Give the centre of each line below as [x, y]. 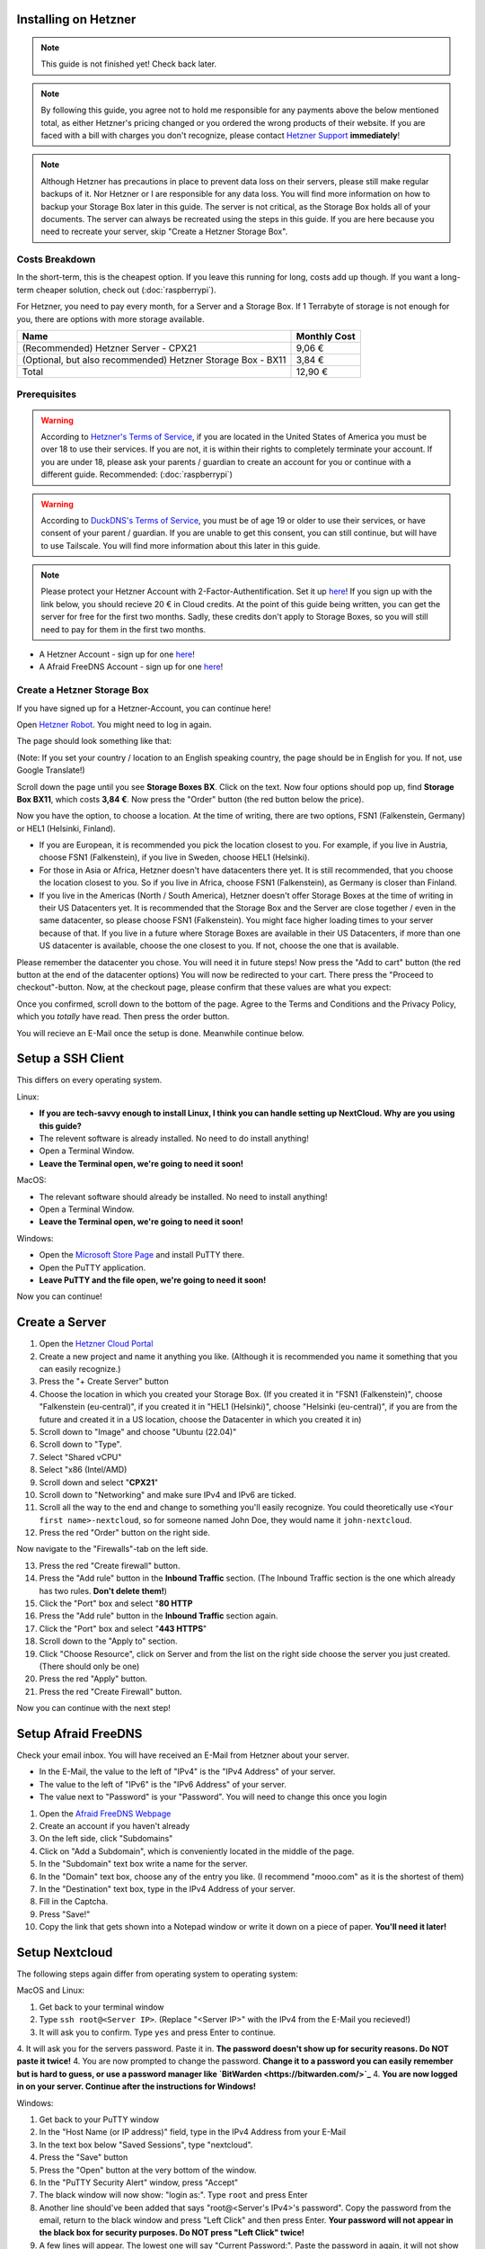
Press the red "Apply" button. [93, 1679]
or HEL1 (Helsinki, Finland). [66, 829]
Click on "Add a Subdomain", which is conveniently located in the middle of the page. [197, 1851]
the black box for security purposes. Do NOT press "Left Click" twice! [172, 2233]
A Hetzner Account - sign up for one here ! [117, 654]
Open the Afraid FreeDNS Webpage [105, 1814]
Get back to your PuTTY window [99, 2119]
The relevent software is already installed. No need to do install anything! [174, 1139]
